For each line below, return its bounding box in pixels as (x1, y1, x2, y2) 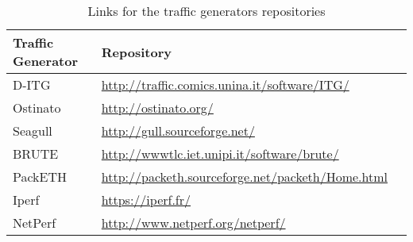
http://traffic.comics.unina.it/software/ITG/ (101, 75, 349, 94)
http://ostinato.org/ (101, 98, 214, 117)
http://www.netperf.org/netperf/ (101, 213, 286, 232)
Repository (101, 42, 172, 61)
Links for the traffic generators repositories (87, 2, 326, 20)
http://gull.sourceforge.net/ (101, 121, 255, 140)
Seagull (13, 121, 52, 140)
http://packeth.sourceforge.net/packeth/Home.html (101, 167, 388, 186)
